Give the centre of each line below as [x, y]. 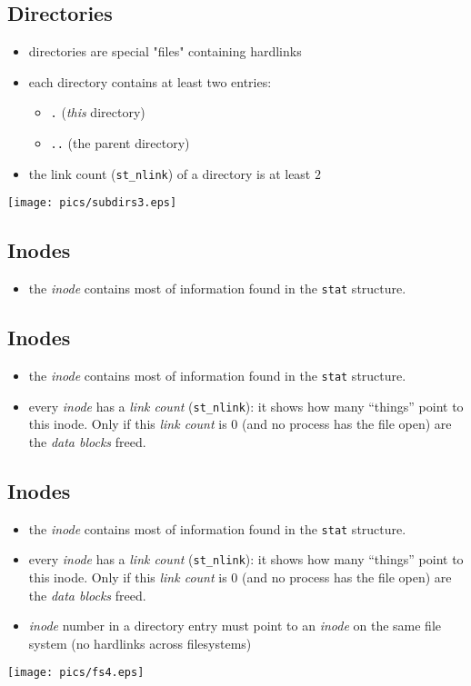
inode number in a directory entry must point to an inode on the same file [235, 626]
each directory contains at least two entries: [150, 81]
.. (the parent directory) [120, 143]
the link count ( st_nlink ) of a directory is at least [170, 173]
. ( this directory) [98, 112]
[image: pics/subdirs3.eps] [92, 203]
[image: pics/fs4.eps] [76, 673]
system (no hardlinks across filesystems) [140, 643]
